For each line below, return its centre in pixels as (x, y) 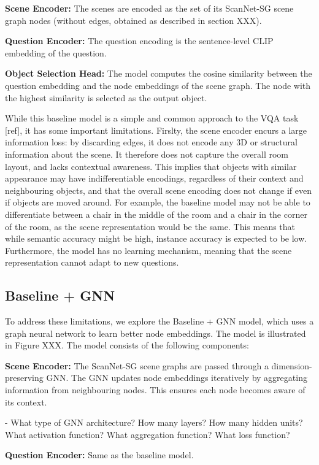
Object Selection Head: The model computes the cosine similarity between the (159, 73)
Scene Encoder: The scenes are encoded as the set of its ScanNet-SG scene (149, 8)
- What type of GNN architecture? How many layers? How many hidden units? (154, 422)
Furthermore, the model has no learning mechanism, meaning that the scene (148, 250)
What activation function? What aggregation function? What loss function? (148, 434)
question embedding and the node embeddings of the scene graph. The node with (158, 85)
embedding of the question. (56, 52)
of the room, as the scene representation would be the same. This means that (150, 226)
